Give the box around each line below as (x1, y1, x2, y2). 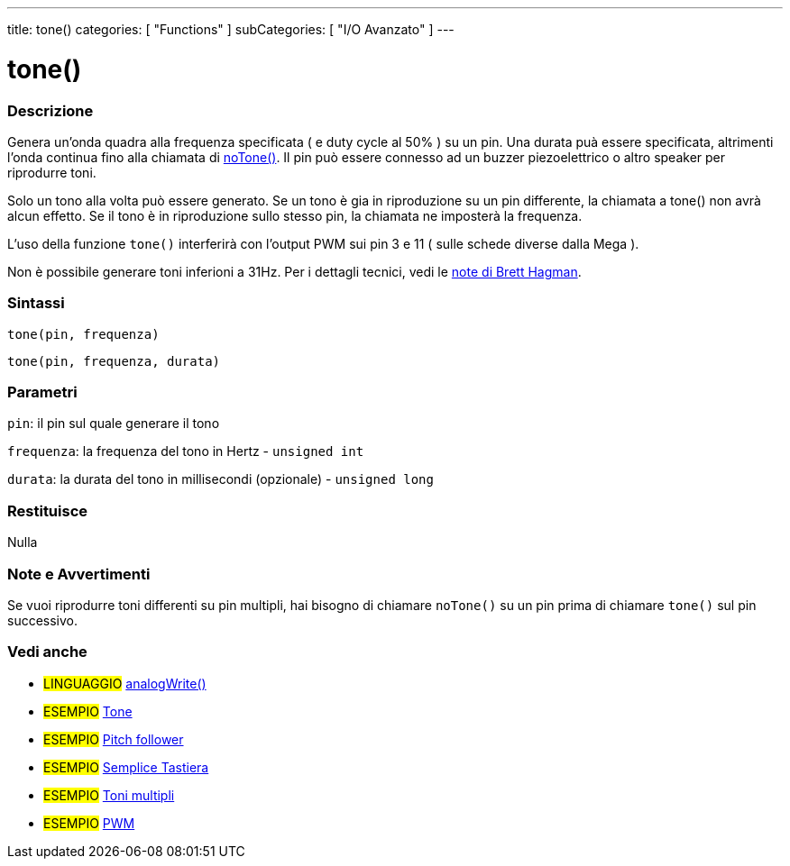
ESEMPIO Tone (43, 703, 133, 719)
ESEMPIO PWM (43, 815, 135, 831)
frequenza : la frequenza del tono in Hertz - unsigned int (7, 443, 364, 460)
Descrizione (7, 101, 94, 120)
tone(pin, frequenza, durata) (7, 353, 221, 369)
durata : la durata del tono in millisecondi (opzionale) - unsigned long (7, 471, 434, 488)
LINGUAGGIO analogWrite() (43, 675, 207, 691)
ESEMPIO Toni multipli (43, 787, 175, 803)
